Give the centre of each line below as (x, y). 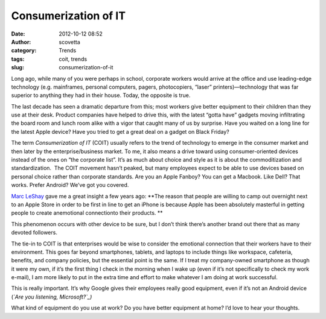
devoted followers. (34, 233)
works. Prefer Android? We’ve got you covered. (70, 185)
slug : (18, 68)
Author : (21, 42)
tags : (18, 59)
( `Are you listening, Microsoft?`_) (52, 297)
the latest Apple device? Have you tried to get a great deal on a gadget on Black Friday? (120, 131)
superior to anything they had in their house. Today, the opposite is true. (101, 95)
